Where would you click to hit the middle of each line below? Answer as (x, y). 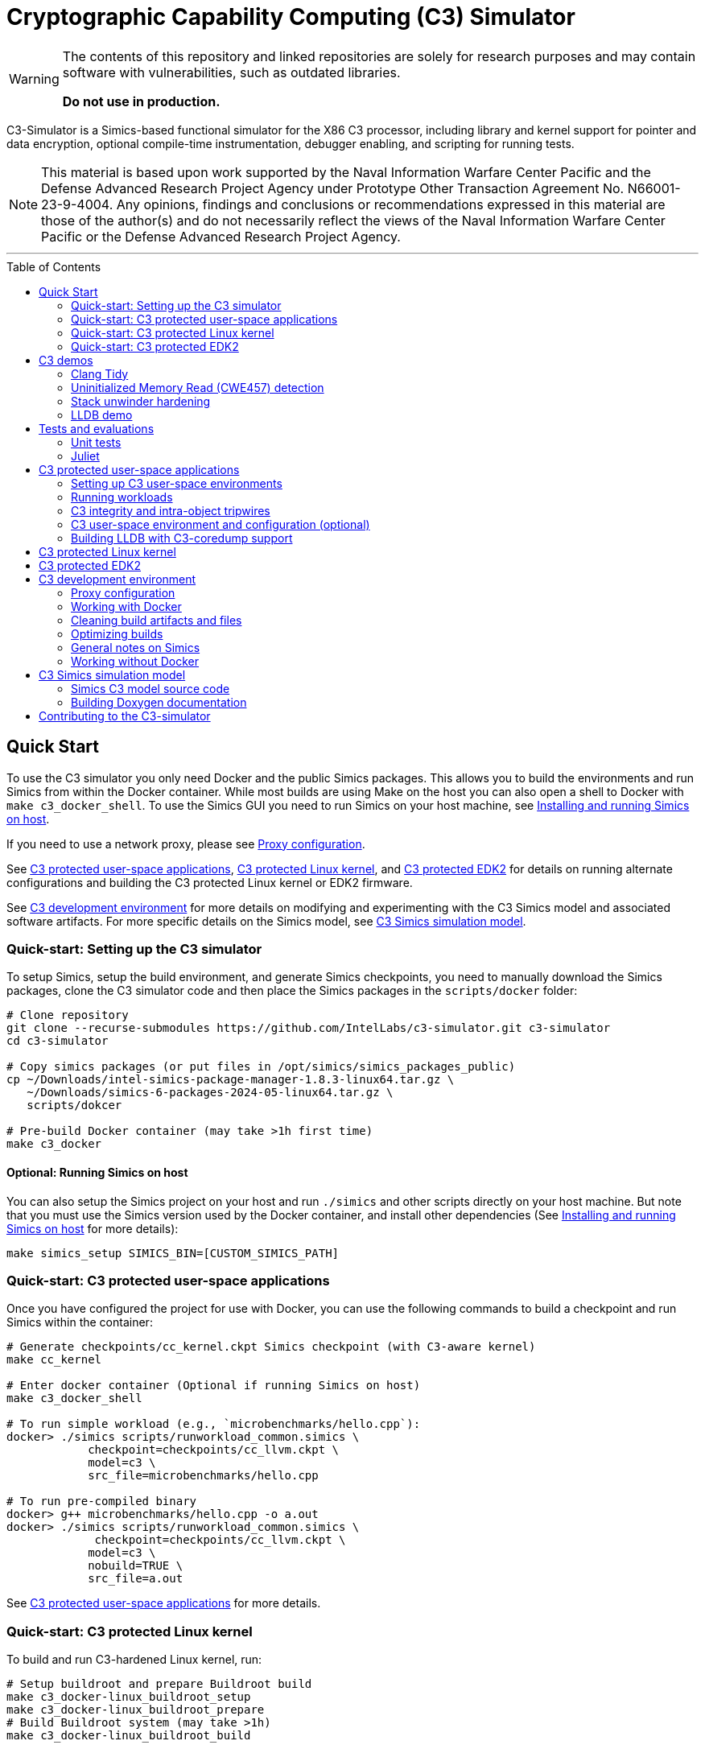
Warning (34, 78)
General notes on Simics (136, 647)
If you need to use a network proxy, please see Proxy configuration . (186, 844)
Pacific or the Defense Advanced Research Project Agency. (221, 236)
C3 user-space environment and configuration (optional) (221, 524)
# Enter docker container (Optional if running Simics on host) (214, 1386)
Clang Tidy (100, 373)
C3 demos (66, 360)
